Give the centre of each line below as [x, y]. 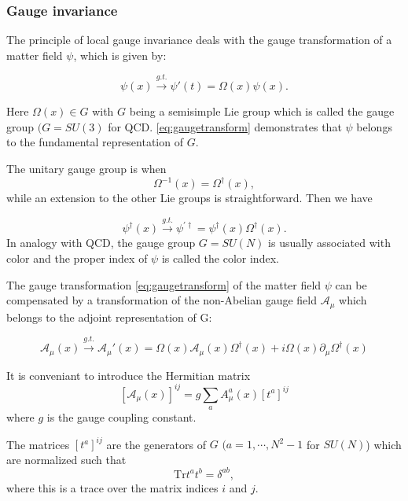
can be [351, 284]
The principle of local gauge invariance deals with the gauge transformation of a [199, 40]
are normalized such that [66, 459]
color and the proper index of [77, 258]
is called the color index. [220, 258]
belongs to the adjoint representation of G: [109, 317]
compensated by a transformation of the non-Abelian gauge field [162, 300]
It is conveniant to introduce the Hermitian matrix [129, 375]
